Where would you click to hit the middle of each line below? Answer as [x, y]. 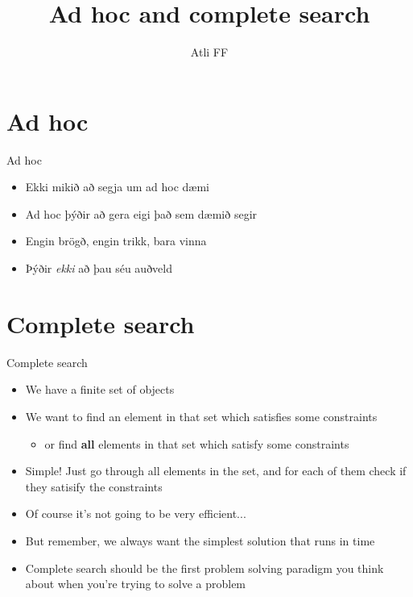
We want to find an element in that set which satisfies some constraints [201, 416]
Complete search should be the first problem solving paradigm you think [204, 568]
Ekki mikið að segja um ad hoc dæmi [117, 187]
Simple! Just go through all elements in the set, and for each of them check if [216, 471]
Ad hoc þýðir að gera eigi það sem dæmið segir [141, 213]
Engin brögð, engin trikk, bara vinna [116, 241]
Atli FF [209, 52]
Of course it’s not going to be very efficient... [136, 514]
